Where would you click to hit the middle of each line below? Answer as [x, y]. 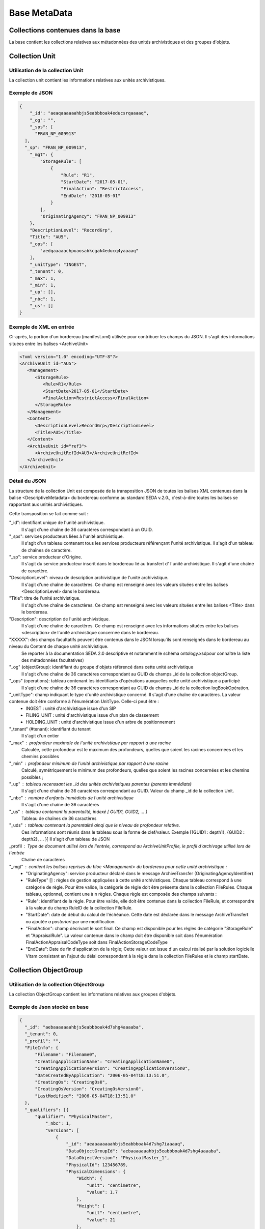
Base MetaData [41, 13]
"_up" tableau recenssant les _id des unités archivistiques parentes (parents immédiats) [100, 784]
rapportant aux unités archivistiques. [46, 504]
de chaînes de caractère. [47, 550]
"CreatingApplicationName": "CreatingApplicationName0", [105, 1061]
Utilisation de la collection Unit [46, 70]
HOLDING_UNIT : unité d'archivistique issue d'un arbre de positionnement [100, 722]
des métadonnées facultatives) [53, 660]
